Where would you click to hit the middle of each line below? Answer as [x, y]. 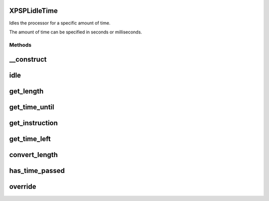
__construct [28, 60]
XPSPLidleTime [34, 11]
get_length [26, 92]
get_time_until [32, 107]
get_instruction [34, 123]
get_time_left [30, 139]
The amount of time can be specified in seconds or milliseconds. [75, 32]
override [23, 187]
